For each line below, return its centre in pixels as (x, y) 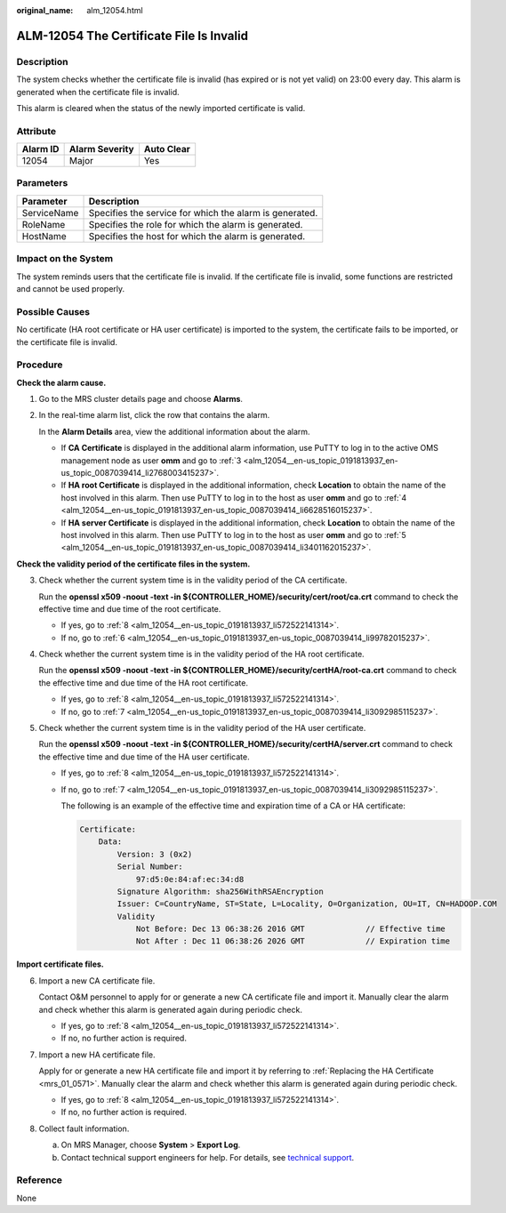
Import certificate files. (60, 964)
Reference (39, 1180)
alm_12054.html (115, 10)
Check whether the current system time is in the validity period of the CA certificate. (193, 580)
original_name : (45, 10)
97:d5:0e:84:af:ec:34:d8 (190, 879)
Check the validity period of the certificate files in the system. (133, 564)
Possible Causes (53, 311)
